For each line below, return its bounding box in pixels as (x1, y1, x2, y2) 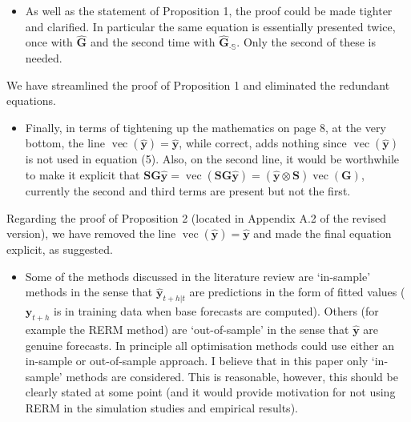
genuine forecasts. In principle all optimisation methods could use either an (25, 336, 394, 353)
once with (25, 34, 73, 50)
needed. (25, 50, 62, 66)
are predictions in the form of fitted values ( (189, 283, 405, 300)
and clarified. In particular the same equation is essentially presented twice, (25, 18, 396, 34)
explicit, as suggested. (6, 241, 113, 258)
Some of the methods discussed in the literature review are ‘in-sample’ (25, 267, 371, 284)
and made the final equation (253, 225, 392, 242)
